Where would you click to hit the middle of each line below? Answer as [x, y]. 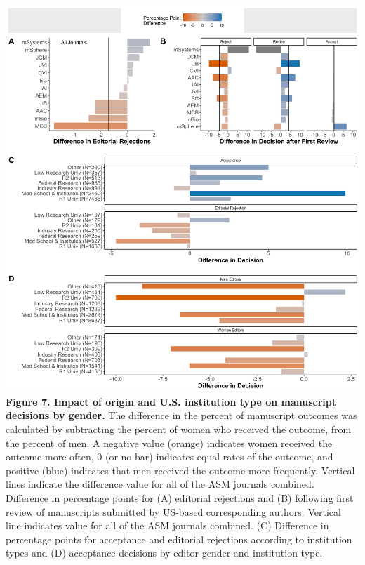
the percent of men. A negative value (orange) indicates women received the [169, 443]
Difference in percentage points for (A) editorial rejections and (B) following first [180, 497]
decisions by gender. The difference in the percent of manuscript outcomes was [181, 415]
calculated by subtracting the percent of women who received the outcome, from [179, 428]
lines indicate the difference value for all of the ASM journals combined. [160, 484]
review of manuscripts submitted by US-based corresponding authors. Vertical [173, 511]
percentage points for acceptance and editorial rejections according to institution [179, 539]
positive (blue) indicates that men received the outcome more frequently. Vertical [180, 470]
